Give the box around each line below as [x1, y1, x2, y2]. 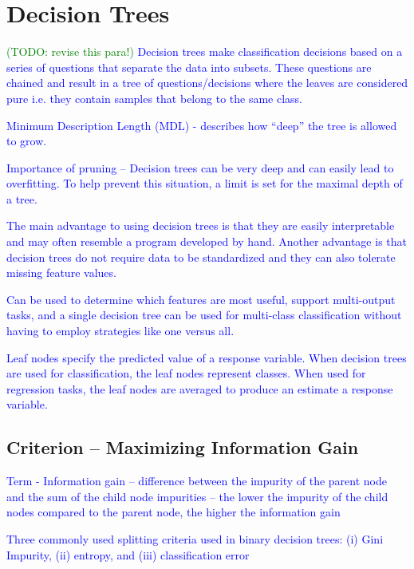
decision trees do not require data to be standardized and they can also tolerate [6, 248, 396, 265]
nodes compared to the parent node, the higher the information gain [6, 504, 341, 520]
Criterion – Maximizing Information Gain [6, 435, 359, 460]
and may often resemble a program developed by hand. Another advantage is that [6, 233, 407, 250]
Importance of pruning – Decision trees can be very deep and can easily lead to [6, 159, 394, 176]
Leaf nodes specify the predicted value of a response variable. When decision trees [6, 349, 407, 366]
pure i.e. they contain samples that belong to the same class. [6, 89, 302, 106]
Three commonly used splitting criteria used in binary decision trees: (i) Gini [6, 530, 384, 547]
